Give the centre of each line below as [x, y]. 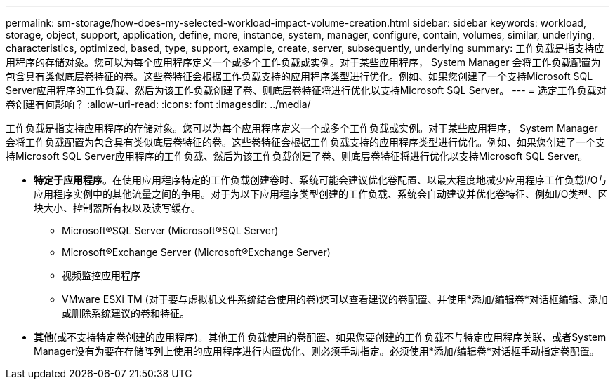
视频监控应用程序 [101, 275]
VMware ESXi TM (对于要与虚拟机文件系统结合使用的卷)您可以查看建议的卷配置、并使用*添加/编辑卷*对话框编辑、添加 [335, 299]
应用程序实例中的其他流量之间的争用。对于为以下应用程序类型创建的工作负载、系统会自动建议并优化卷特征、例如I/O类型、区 [321, 194]
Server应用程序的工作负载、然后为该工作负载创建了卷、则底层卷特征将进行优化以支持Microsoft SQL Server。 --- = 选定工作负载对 [306, 90]
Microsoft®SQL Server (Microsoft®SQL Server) [170, 230]
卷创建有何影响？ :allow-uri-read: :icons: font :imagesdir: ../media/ [158, 104]
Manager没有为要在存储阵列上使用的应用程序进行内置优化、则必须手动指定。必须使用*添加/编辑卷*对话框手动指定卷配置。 [317, 351]
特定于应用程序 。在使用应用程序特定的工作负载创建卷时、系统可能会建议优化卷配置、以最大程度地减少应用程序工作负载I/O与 [321, 180]
